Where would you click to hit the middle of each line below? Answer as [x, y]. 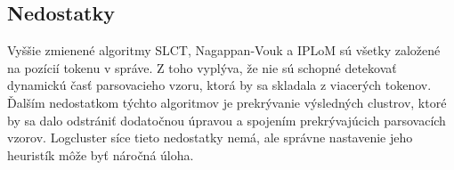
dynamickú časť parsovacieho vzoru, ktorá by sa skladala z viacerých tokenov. [219, 85]
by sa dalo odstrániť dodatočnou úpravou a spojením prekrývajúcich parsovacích [227, 120]
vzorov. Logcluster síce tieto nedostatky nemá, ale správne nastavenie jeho [210, 138]
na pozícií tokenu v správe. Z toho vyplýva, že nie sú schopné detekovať [202, 67]
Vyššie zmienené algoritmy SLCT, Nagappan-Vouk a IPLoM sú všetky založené [224, 50]
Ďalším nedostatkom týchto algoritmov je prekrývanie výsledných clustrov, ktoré [227, 102]
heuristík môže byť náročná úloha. [101, 154]
